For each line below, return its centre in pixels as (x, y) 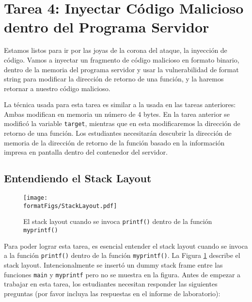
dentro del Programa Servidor (107, 27)
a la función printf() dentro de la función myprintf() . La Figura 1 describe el (122, 255)
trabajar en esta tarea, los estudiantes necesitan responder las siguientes (111, 284)
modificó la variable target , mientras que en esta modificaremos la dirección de (122, 123)
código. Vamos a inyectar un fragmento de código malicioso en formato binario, (122, 59)
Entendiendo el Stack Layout (78, 178)
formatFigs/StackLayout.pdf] (70, 206)
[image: (36, 198)
